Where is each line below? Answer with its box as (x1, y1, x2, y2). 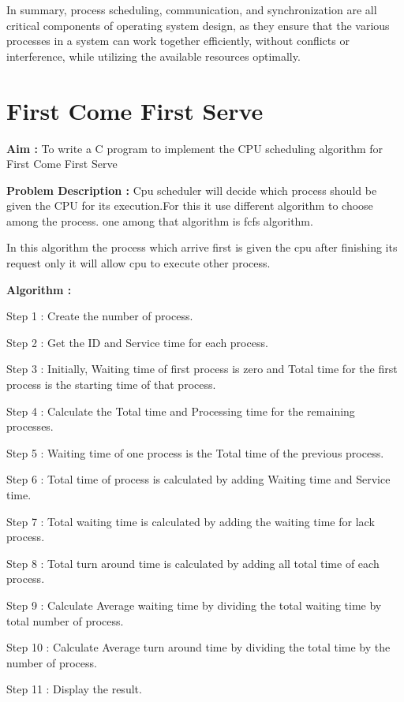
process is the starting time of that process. (6, 376, 216, 393)
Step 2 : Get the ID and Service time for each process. (6, 334, 268, 350)
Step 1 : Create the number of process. (6, 308, 193, 324)
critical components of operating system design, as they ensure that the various (6, 17, 390, 33)
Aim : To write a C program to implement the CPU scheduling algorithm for (6, 140, 383, 156)
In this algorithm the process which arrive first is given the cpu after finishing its (6, 239, 398, 256)
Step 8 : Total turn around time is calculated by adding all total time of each (6, 555, 380, 571)
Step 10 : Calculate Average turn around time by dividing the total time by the (6, 639, 391, 655)
